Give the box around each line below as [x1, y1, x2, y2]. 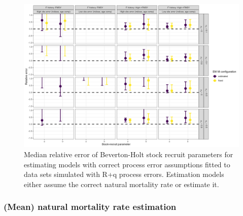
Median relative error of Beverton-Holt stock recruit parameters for [24, 149, 233, 159]
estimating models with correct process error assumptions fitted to [24, 159, 230, 169]
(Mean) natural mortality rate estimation [4, 200, 177, 213]
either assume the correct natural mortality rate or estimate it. [24, 178, 219, 189]
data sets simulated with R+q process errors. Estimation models [24, 169, 224, 179]
